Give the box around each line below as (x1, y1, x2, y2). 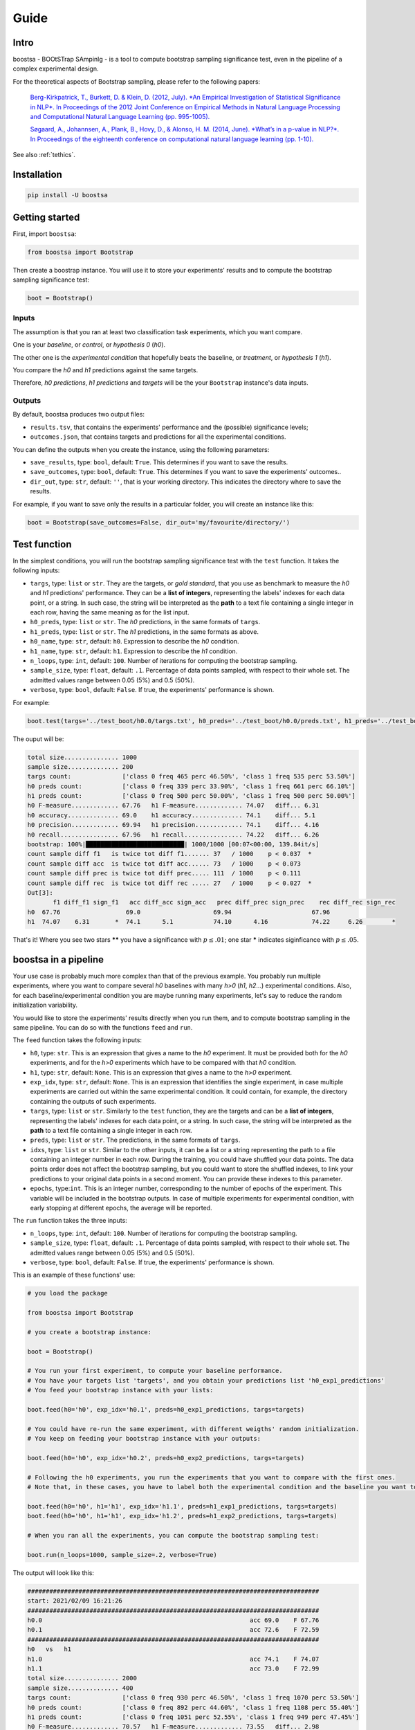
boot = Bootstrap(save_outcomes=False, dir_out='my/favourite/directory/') (27, 518, 290, 526)
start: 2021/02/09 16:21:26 (27, 1597, 122, 1605)
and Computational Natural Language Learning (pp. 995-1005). (30, 113, 210, 121)
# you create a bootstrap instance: (27, 1328, 152, 1336)
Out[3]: (27, 889, 53, 896)
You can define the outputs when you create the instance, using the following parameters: (12, 445, 270, 453)
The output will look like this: (12, 1568, 95, 1577)
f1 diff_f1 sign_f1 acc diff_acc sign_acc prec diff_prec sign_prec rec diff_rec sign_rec (53, 898, 396, 907)
